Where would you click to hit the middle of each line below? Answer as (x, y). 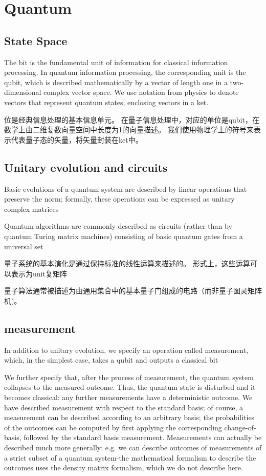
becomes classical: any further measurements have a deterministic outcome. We (128, 397)
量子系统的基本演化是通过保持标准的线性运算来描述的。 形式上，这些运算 (127, 263)
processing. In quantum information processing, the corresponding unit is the (125, 72)
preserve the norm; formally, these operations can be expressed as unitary (119, 199)
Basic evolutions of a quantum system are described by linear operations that (126, 189)
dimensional (23, 92)
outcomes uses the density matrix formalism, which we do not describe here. (124, 468)
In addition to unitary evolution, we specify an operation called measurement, (126, 350)
